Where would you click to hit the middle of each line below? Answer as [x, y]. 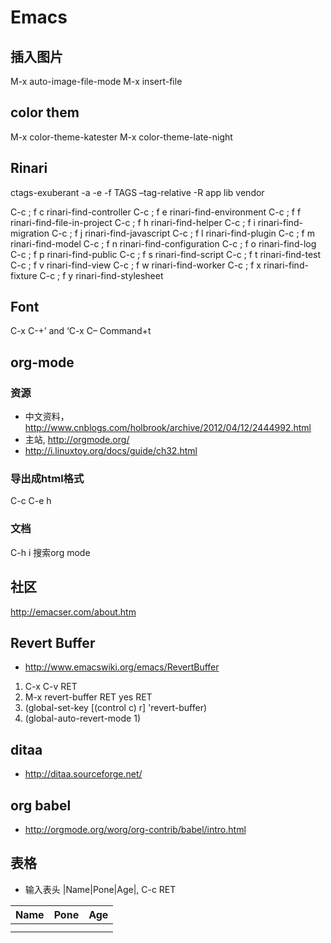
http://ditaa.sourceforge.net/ [83, 774]
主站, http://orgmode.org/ [77, 440]
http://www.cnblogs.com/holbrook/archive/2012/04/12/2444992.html [168, 428]
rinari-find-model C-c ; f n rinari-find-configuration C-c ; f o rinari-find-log [163, 243]
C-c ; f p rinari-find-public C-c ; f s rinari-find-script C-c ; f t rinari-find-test [166, 254]
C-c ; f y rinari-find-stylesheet [101, 275]
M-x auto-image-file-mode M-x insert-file [96, 81]
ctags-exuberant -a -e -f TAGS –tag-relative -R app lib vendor [137, 192]
